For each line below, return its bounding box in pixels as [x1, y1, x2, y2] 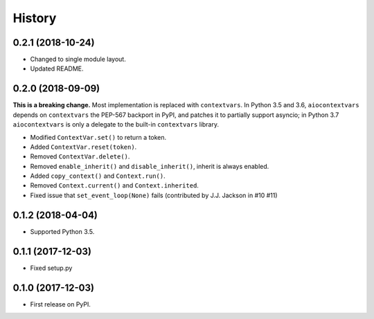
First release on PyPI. [30, 300, 91, 308]
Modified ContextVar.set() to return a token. [30, 133, 167, 141]
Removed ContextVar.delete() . [30, 152, 130, 161]
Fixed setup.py [30, 264, 73, 272]
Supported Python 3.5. [30, 227, 95, 235]
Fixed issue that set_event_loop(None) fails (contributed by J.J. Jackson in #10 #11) [30, 191, 278, 199]
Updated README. [30, 64, 84, 73]
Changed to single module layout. [30, 55, 126, 64]
